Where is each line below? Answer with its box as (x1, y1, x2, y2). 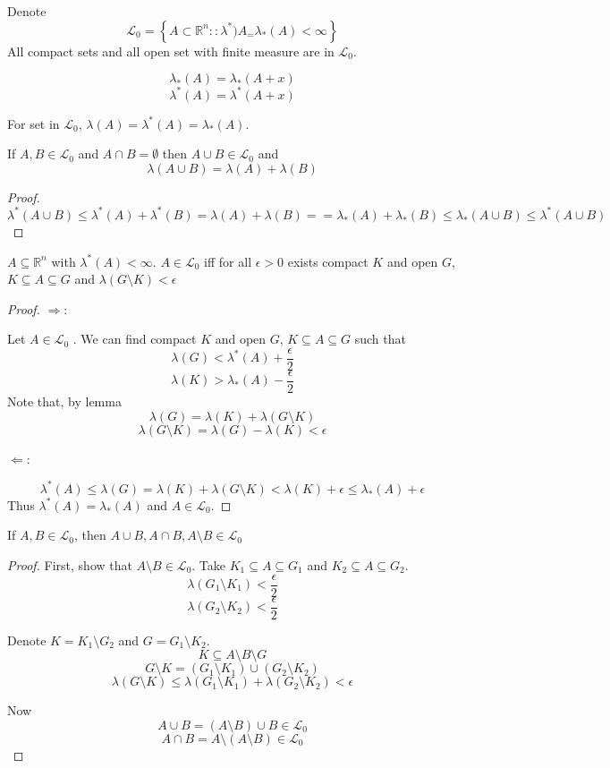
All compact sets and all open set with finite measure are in (7, 41, 335, 60)
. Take (191, 555, 226, 574)
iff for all (204, 252, 252, 270)
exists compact (287, 252, 369, 270)
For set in (7, 114, 60, 132)
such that (354, 329, 406, 348)
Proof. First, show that (7, 555, 132, 574)
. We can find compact (72, 329, 197, 348)
